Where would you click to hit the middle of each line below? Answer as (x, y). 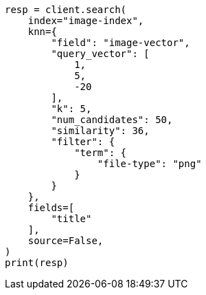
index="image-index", (86, 21)
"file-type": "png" (149, 164)
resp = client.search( (66, 10)
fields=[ (51, 208)
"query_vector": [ (100, 54)
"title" (71, 219)
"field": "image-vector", (121, 43)
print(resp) (37, 263)
